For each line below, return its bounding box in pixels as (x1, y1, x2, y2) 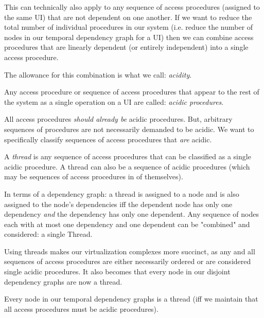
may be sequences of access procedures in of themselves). (4, 171, 183, 182)
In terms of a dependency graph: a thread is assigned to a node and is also (4, 188, 239, 199)
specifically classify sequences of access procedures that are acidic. (4, 134, 212, 144)
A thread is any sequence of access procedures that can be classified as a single (4, 151, 251, 162)
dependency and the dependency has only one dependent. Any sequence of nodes (4, 209, 259, 219)
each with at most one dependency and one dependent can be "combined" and (4, 218, 250, 229)
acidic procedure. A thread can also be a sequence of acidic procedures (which (4, 161, 250, 172)
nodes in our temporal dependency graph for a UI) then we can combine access (4, 31, 254, 42)
